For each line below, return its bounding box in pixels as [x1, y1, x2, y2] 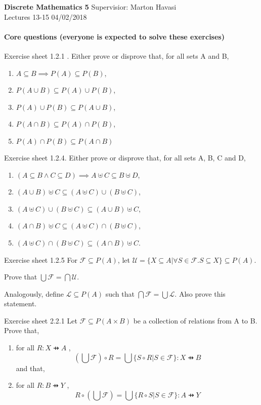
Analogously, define [4, 288, 64, 299]
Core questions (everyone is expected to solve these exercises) [4, 31, 225, 42]
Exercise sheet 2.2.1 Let [4, 315, 77, 326]
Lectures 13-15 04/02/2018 [4, 11, 87, 22]
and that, [16, 362, 45, 373]
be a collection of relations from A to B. [133, 315, 257, 326]
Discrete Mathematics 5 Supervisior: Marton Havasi [4, 2, 177, 12]
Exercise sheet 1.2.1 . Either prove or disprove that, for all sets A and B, [4, 50, 229, 61]
